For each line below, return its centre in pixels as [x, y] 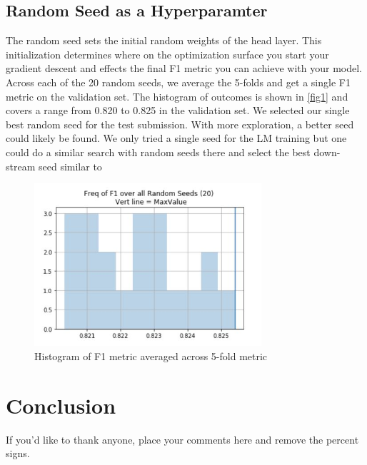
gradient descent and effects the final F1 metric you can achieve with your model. [184, 68]
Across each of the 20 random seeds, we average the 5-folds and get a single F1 [178, 82]
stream [21, 166]
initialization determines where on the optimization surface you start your [167, 54]
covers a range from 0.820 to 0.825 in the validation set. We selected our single [178, 110]
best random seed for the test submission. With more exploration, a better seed [180, 124]
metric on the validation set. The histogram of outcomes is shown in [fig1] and [177, 96]
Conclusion [61, 405]
